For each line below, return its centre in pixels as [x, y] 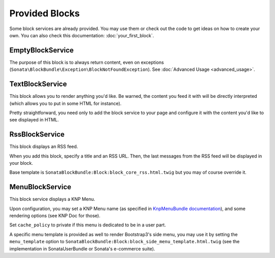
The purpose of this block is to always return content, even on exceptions [87, 62]
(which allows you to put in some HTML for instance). [65, 103]
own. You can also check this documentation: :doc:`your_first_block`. [82, 35]
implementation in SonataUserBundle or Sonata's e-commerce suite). [82, 249]
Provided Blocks [45, 13]
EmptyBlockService [42, 50]
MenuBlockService [40, 187]
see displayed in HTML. [34, 120]
